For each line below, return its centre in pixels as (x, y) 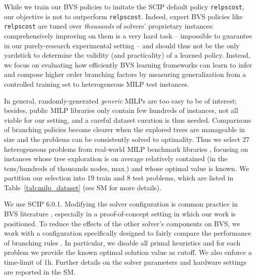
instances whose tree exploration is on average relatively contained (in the (116, 158)
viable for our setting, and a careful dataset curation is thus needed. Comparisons (128, 120)
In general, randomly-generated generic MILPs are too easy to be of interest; (121, 100)
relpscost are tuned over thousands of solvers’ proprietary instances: (109, 26)
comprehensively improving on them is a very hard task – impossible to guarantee (128, 35)
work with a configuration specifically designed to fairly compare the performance (128, 233)
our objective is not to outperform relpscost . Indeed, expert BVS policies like (123, 16)
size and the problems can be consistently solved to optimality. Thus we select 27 (127, 139)
